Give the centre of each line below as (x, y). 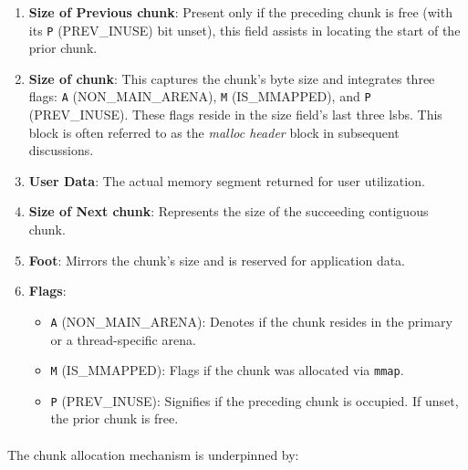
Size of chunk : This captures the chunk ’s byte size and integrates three (232, 78)
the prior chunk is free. (114, 418)
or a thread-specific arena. (123, 339)
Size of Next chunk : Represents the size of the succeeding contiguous (229, 211)
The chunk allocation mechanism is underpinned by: (153, 454)
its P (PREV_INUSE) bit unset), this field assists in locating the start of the (244, 30)
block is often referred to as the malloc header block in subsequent (214, 132)
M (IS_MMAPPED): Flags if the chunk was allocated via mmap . (227, 370)
